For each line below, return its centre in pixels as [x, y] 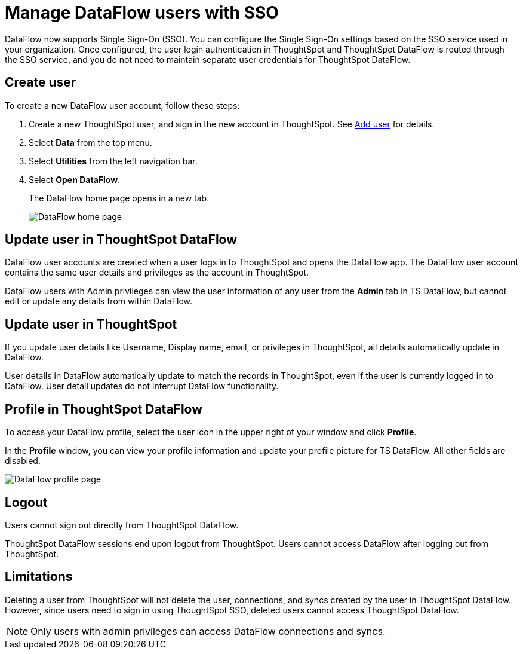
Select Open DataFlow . [75, 179]
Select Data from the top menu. [90, 142]
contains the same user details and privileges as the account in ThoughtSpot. [157, 273]
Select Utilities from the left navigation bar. [113, 161]
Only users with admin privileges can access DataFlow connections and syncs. [208, 631]
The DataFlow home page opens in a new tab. [119, 198]
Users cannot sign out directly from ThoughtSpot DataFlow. [122, 525]
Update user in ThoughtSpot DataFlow [121, 240]
